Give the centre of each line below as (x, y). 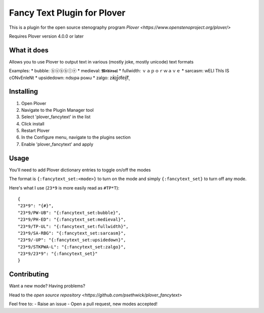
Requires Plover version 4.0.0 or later (46, 36)
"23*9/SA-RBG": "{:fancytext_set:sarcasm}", (72, 233)
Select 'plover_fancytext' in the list (56, 117)
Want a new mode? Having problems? (47, 286)
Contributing (29, 274)
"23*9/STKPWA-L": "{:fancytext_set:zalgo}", (72, 247)
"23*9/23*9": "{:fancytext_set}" (58, 254)
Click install (33, 124)
